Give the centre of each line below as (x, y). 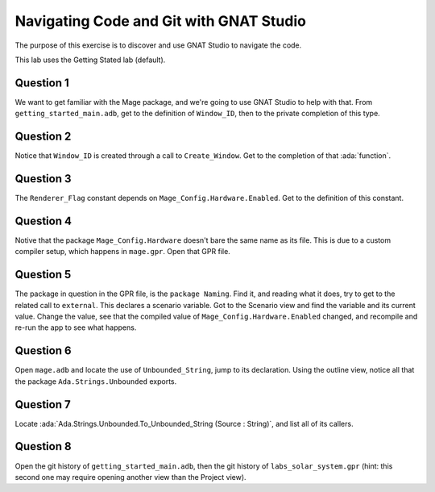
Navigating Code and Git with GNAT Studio (160, 21)
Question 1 (42, 83)
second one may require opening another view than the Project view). (130, 477)
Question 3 (43, 179)
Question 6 (43, 351)
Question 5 (43, 275)
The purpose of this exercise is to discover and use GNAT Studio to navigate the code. (158, 45)
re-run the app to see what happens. (76, 327)
